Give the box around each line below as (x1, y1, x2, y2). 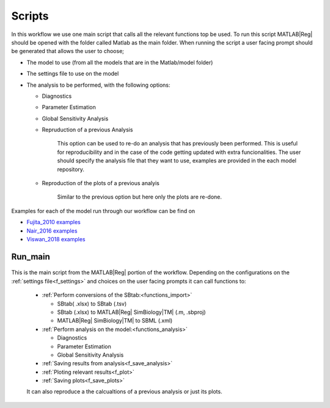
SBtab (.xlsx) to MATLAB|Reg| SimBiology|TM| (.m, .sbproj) (57, 308, 206, 316)
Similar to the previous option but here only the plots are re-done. (57, 193, 222, 201)
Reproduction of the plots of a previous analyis (42, 180, 160, 187)
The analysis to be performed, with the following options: (26, 81, 170, 89)
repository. (57, 166, 85, 173)
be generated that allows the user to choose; (11, 48, 125, 55)
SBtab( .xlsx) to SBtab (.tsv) (57, 300, 127, 307)
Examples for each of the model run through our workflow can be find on (11, 207, 196, 214)
